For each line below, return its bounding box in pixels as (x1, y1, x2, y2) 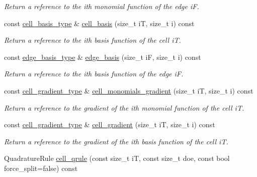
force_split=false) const (4, 162, 78, 173)
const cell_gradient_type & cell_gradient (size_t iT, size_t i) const (4, 119, 215, 130)
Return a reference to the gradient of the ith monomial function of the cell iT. (4, 102, 244, 113)
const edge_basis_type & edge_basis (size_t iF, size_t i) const (4, 51, 201, 62)
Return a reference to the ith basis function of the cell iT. (4, 35, 181, 45)
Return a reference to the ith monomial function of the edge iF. (4, 1, 199, 11)
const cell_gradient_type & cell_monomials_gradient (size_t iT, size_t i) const (4, 85, 253, 96)
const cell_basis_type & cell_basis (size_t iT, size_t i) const (4, 18, 195, 28)
